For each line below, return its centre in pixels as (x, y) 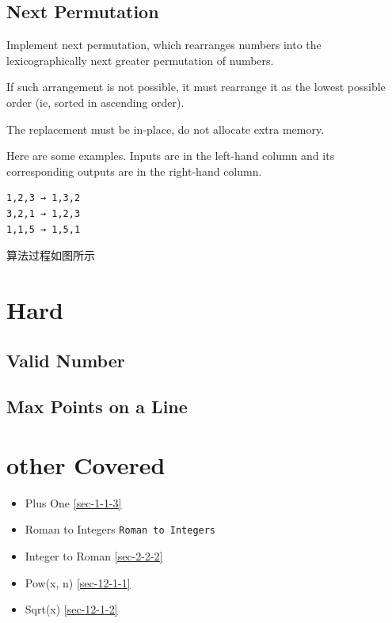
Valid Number (66, 360)
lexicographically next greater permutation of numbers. (140, 60)
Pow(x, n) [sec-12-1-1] (78, 582)
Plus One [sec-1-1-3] (73, 502)
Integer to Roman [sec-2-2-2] (94, 556)
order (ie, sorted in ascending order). (95, 102)
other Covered (86, 464)
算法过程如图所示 (51, 255)
